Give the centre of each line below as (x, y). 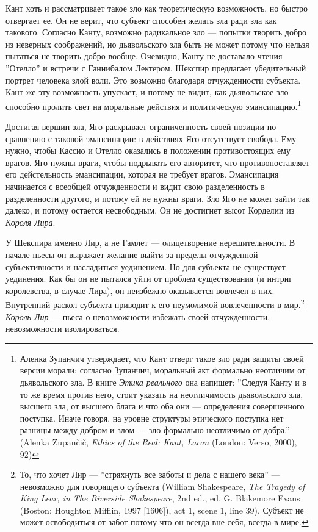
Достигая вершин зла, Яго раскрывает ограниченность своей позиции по (141, 126)
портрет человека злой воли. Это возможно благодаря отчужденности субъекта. (153, 80)
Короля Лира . (31, 222)
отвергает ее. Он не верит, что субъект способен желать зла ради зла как (141, 20)
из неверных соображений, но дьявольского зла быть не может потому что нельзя (157, 44)
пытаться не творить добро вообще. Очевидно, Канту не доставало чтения (144, 56)
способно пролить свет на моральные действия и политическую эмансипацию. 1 (154, 105)
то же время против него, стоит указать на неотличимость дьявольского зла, (161, 394)
